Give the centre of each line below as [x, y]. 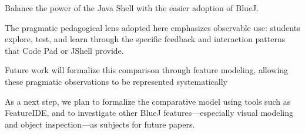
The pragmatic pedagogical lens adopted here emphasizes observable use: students [152, 27]
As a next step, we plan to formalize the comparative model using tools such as [148, 101]
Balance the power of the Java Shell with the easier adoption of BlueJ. [132, 8]
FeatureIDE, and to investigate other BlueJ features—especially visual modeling [149, 113]
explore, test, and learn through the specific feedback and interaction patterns [145, 39]
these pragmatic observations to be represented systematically [116, 81]
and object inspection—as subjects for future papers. [100, 124]
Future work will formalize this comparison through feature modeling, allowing [147, 70]
